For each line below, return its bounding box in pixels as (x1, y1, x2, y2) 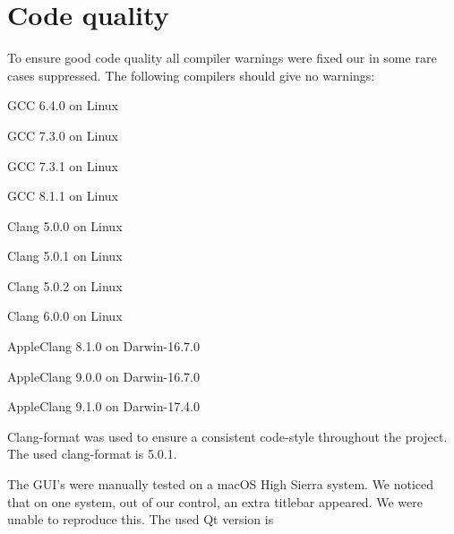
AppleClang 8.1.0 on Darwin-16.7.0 (7, 337, 200, 356)
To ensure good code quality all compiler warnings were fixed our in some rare (7, 48, 437, 67)
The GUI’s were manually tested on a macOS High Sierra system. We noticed (7, 475, 434, 494)
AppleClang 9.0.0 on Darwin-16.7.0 (7, 366, 200, 385)
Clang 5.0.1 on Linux (7, 246, 123, 265)
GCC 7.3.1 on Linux (7, 156, 118, 175)
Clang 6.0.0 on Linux (7, 306, 123, 325)
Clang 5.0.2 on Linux (7, 276, 123, 295)
